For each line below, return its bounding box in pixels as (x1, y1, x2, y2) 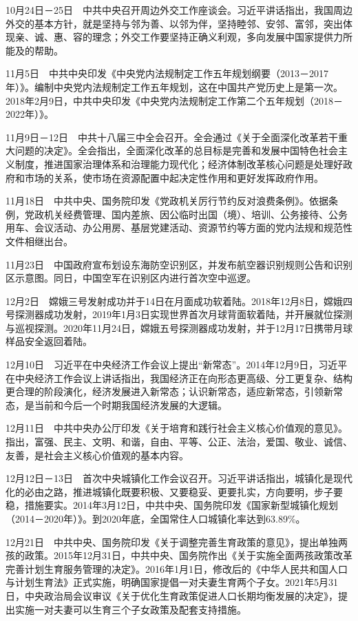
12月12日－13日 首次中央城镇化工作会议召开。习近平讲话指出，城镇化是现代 (6, 471, 352, 485)
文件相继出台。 (6, 233, 73, 248)
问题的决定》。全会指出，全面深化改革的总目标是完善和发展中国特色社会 (14, 143, 338, 158)
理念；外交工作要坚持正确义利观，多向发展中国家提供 (92, 30, 333, 44)
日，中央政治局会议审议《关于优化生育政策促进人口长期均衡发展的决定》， (6, 588, 338, 602)
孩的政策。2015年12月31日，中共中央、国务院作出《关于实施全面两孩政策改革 (6, 548, 352, 562)
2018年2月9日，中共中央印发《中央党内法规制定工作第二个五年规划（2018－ (6, 93, 343, 107)
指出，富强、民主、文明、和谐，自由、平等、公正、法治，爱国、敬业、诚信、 (6, 434, 352, 449)
